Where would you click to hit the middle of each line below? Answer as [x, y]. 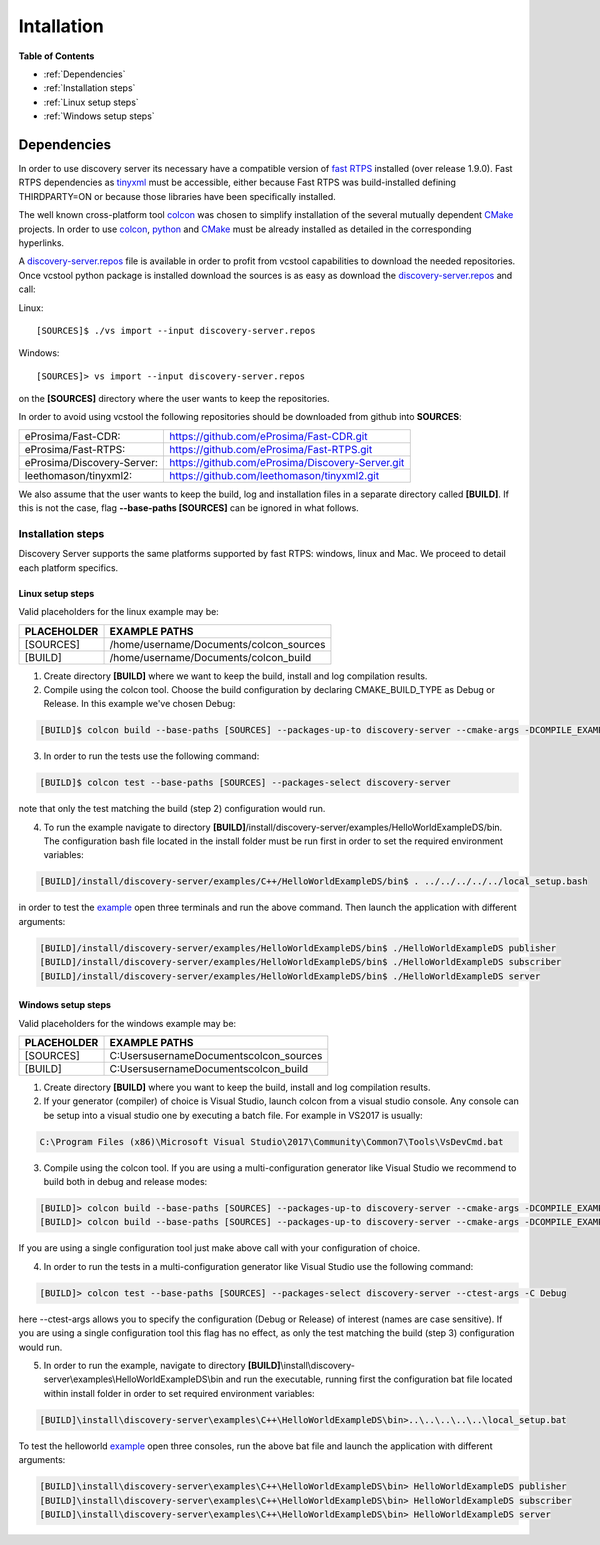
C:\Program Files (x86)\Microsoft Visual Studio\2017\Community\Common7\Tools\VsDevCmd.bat [271, 1141]
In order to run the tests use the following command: [151, 756]
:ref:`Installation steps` [89, 88]
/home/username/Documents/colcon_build [210, 657]
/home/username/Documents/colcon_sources [217, 644]
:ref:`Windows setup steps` [99, 116]
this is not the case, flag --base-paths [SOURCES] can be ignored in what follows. [188, 508]
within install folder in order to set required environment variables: [179, 1393]
